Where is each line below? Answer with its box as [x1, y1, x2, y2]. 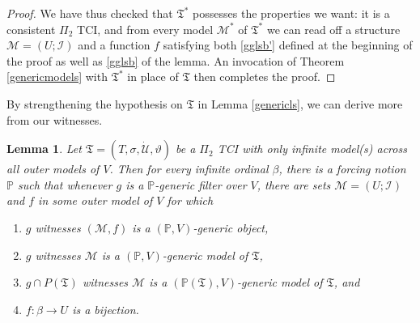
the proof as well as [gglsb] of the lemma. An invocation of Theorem [6, 52, 345, 69]
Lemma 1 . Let [6, 140, 82, 157]
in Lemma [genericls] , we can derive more [197, 95, 403, 112]
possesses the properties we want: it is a [193, 5, 390, 21]
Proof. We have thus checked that [6, 5, 173, 21]
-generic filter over [155, 176, 247, 193]
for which [167, 192, 214, 209]
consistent [6, 20, 56, 37]
